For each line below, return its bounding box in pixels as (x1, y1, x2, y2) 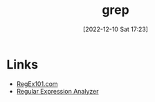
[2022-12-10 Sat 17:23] (83, 25, 148, 33)
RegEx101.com (16, 79, 58, 88)
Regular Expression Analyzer (16, 87, 99, 95)
